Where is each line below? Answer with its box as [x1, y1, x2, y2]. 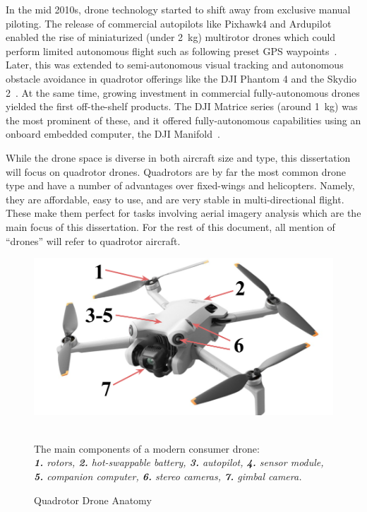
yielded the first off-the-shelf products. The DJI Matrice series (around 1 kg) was [6, 99, 358, 114]
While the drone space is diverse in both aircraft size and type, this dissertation [6, 150, 351, 165]
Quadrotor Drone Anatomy [34, 492, 152, 507]
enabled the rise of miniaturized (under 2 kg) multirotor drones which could [6, 30, 336, 44]
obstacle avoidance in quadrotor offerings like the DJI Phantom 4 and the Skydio [6, 71, 357, 85]
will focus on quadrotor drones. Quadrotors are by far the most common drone [6, 164, 347, 179]
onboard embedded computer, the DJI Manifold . [6, 126, 220, 141]
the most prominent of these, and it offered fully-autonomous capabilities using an [6, 112, 361, 127]
